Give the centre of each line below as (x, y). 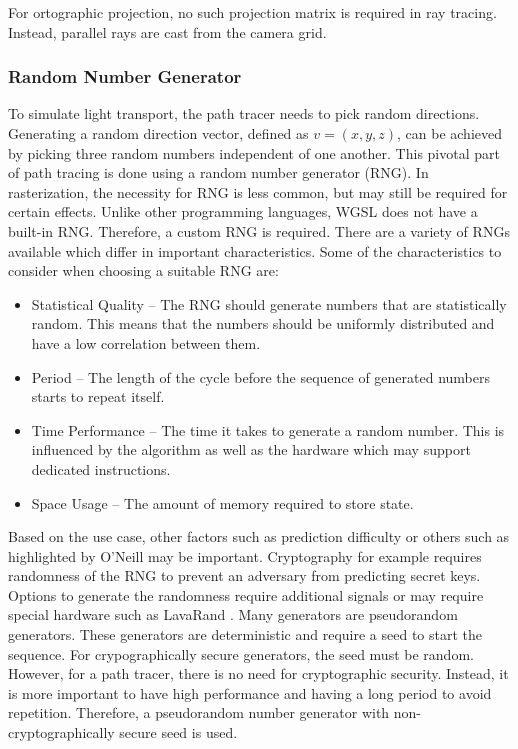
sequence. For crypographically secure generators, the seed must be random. (241, 653)
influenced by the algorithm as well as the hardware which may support (251, 449)
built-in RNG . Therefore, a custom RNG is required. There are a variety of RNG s (259, 230)
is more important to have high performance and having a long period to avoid (250, 692)
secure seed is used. (178, 732)
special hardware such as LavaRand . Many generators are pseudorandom (233, 614)
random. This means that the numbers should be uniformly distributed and (263, 323)
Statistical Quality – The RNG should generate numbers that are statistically (269, 303)
